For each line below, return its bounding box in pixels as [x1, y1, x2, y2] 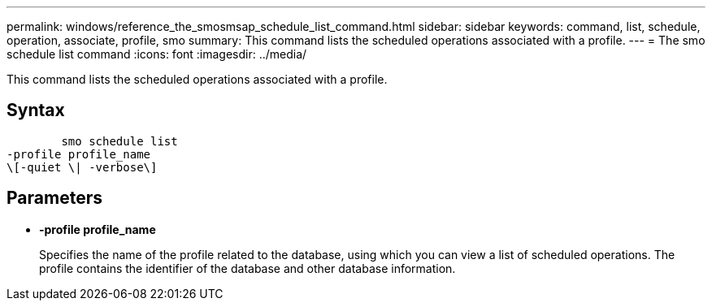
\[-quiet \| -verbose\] [7, 160, 158, 174]
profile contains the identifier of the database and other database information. [39, 261, 456, 275]
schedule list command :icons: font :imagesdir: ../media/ [7, 47, 307, 61]
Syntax [7, 100, 65, 121]
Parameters [7, 188, 102, 209]
